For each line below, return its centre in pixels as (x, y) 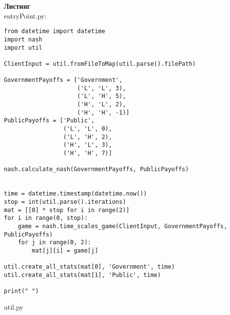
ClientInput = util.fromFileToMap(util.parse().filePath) (100, 64)
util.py (14, 306)
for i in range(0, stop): (46, 218)
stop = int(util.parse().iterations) (65, 202)
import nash (23, 39)
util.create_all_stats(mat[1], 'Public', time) (83, 275)
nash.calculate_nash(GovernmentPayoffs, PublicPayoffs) (96, 169)
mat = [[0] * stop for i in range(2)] (67, 210)
